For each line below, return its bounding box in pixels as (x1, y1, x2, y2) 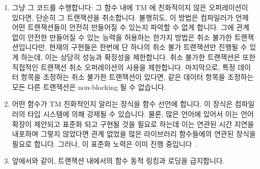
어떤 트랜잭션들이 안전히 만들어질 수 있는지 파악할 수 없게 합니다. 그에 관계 (12, 22, 250, 32)
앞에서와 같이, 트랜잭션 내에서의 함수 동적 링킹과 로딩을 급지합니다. (12, 155, 225, 166)
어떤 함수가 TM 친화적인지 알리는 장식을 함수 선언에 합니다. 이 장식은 (12, 98, 233, 109)
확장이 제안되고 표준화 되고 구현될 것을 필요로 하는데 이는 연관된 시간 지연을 (12, 118, 254, 129)
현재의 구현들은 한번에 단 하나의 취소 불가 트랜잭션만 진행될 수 (49, 42, 247, 52)
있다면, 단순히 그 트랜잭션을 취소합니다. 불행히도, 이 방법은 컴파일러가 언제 (12, 12, 249, 22)
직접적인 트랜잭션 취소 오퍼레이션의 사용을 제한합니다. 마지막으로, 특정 (12, 61, 236, 72)
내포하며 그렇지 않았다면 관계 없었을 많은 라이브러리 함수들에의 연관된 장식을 (12, 128, 256, 139)
